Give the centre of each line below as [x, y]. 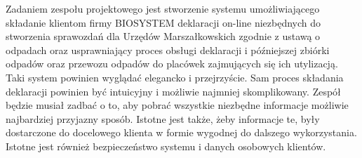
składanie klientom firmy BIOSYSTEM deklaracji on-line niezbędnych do [163, 22]
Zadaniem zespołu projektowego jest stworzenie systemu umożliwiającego [163, 8]
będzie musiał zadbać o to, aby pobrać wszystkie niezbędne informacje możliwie [177, 105]
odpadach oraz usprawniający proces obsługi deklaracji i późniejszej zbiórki [168, 50]
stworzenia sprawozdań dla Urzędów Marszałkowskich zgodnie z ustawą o [163, 36]
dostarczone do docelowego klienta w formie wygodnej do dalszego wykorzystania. [181, 132]
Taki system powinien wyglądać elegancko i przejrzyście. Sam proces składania [175, 77]
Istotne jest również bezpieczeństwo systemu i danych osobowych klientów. [166, 146]
